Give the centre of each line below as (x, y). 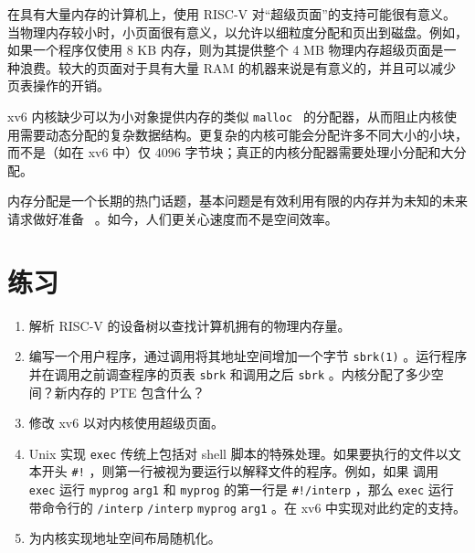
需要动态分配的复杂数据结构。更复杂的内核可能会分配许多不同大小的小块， (243, 134)
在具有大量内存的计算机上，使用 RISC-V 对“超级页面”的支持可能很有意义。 (232, 14)
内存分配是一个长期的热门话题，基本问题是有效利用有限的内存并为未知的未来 (237, 201)
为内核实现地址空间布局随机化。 (125, 538)
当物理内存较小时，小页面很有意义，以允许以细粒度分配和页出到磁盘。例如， (237, 32)
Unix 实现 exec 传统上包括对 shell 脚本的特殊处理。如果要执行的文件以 (238, 453)
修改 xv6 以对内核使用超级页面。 (126, 423)
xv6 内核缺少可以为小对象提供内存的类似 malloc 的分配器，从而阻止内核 (226, 116)
